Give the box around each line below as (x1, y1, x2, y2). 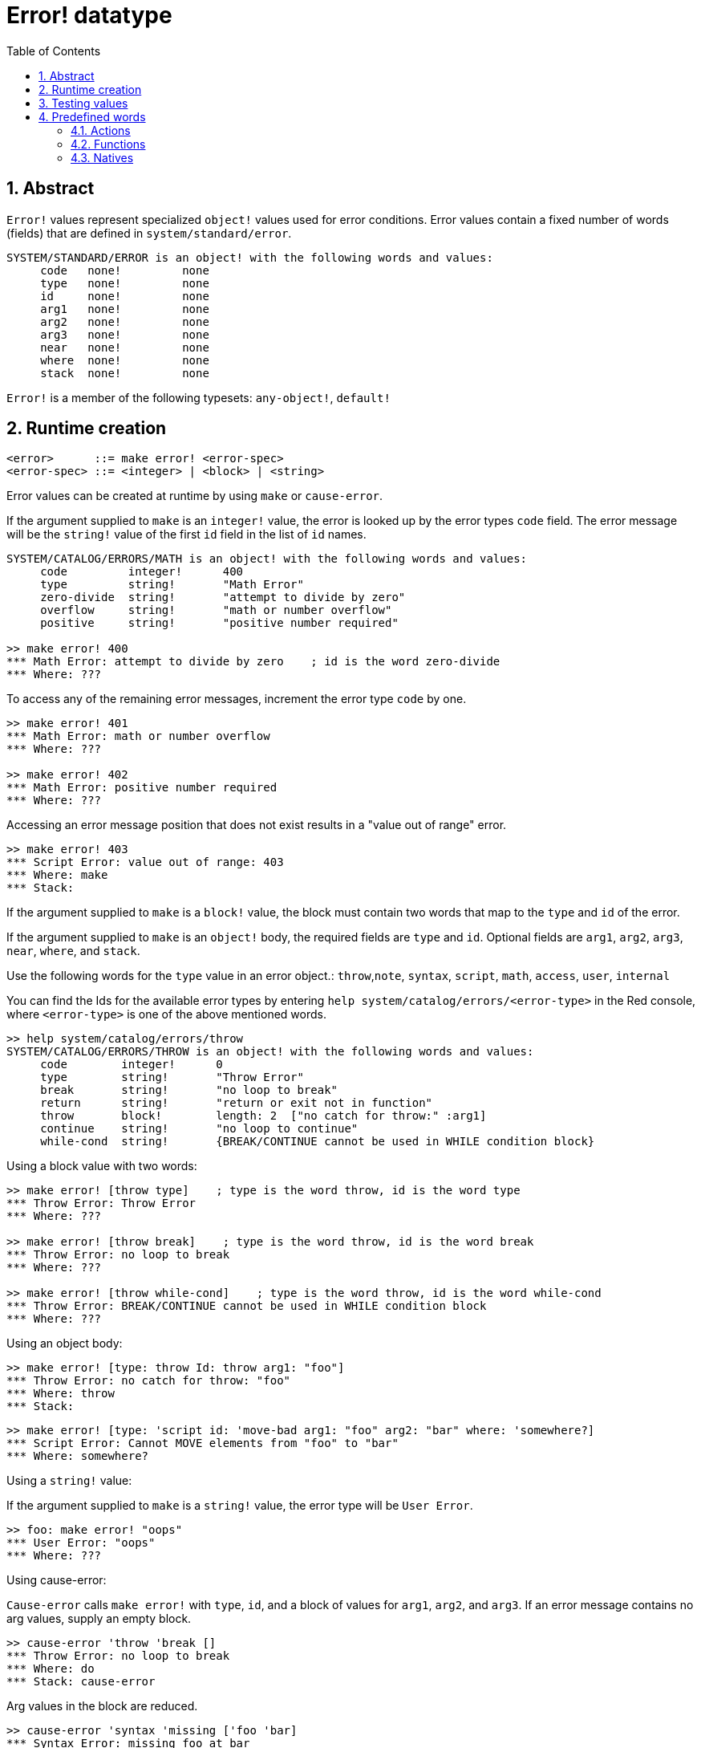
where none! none (40, 353, 209, 367)
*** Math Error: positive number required (6, 781, 278, 795)
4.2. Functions (71, 136, 146, 151)
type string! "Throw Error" (40, 1071, 304, 1084)
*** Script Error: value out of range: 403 (6, 856, 284, 869)
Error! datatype (6, 2, 172, 29)
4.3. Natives (71, 150, 134, 165)
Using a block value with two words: (6, 1159, 197, 1173)
